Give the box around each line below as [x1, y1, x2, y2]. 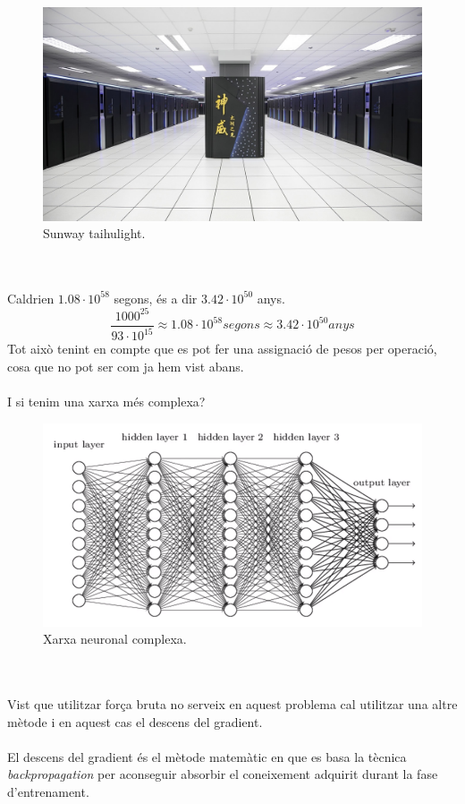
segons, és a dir [114, 288, 198, 307]
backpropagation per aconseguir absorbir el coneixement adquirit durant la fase [7, 765, 438, 783]
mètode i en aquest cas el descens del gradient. [7, 712, 263, 731]
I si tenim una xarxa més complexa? [7, 392, 206, 411]
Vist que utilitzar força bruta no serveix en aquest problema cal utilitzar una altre [7, 694, 458, 713]
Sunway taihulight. [43, 224, 146, 243]
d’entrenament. [7, 782, 89, 800]
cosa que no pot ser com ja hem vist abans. [7, 356, 244, 375]
